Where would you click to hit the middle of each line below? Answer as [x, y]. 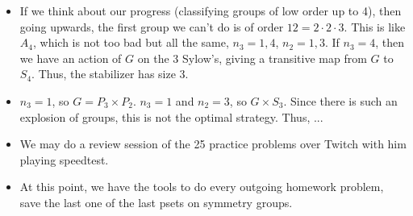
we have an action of [71, 58]
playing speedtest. [64, 159]
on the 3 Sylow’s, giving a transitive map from [252, 58]
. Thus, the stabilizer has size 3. [110, 74]
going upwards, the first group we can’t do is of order [152, 26]
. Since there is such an [340, 100]
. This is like [375, 26]
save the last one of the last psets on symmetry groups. [156, 202]
